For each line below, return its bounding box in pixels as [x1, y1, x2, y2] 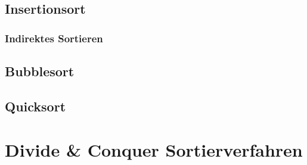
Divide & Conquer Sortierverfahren [5, 138, 303, 162]
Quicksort [5, 96, 66, 115]
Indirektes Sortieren [5, 30, 103, 45]
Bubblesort [5, 62, 75, 80]
